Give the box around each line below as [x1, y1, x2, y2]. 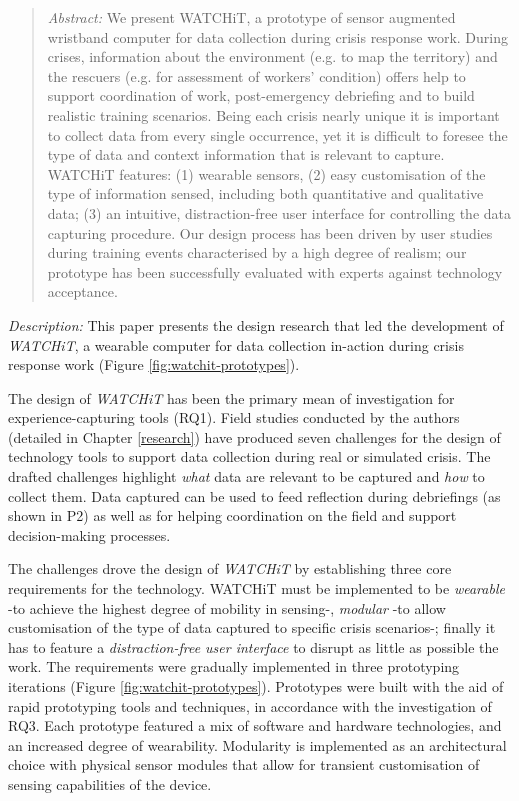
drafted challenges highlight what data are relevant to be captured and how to [8, 466, 485, 487]
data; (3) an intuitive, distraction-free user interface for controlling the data [47, 202, 511, 223]
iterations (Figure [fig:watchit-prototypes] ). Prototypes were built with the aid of [8, 676, 504, 696]
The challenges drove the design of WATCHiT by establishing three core [8, 558, 452, 579]
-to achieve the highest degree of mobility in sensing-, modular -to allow [8, 597, 446, 618]
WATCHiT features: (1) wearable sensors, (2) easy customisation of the [47, 163, 486, 184]
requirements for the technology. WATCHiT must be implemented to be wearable [8, 578, 505, 599]
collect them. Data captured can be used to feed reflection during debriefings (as [8, 485, 501, 506]
